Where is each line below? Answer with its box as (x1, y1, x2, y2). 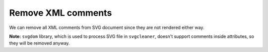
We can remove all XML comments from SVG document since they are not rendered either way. (9, 25, 204, 30)
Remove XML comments (9, 7, 112, 18)
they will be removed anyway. (9, 40, 70, 46)
